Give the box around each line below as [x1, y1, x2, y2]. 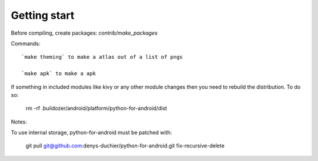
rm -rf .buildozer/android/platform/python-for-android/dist [25, 105, 167, 112]
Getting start [11, 9, 75, 22]
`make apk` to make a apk [21, 71, 97, 77]
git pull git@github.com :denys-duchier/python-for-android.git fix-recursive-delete [25, 142, 225, 149]
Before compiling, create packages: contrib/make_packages [11, 29, 158, 36]
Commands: [11, 40, 41, 47]
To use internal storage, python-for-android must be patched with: [11, 129, 172, 136]
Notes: [11, 118, 27, 125]
